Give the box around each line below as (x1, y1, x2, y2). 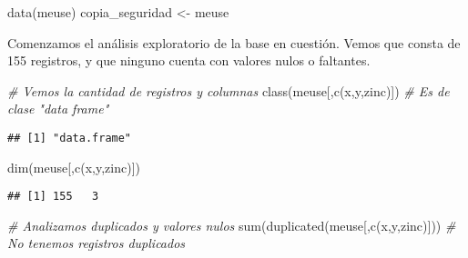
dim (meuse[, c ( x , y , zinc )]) (7, 157, 140, 176)
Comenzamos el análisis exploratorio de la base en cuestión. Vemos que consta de (7, 33, 461, 52)
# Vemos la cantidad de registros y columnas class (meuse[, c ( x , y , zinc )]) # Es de (7, 81, 450, 100)
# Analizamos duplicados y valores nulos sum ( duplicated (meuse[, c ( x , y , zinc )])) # (7, 215, 456, 234)
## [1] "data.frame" (7, 131, 132, 144)
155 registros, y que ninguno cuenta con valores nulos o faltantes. (7, 51, 371, 70)
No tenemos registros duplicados (7, 233, 186, 253)
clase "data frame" (7, 99, 109, 118)
